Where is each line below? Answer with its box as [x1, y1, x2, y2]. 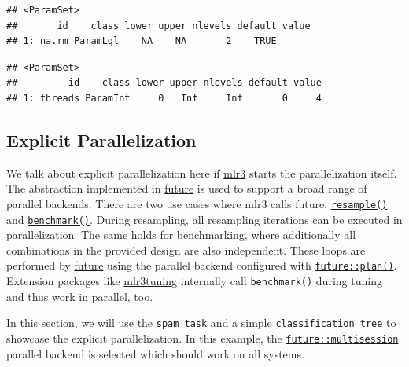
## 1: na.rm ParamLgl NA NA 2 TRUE [6, 35, 277, 47]
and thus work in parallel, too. [6, 288, 153, 304]
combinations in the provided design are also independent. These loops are [6, 241, 366, 258]
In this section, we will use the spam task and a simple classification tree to [6, 314, 396, 331]
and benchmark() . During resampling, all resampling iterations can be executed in [6, 211, 403, 227]
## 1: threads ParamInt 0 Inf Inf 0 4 [6, 92, 322, 104]
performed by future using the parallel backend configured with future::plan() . [6, 257, 397, 273]
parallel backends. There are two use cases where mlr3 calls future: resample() [6, 195, 388, 211]
